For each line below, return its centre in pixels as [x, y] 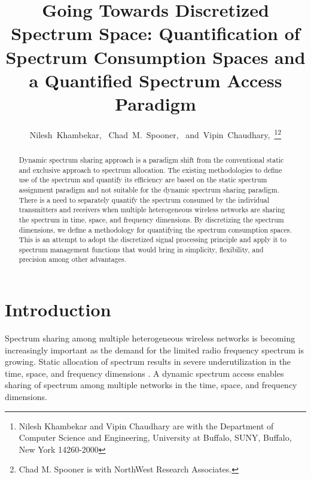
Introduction [58, 309]
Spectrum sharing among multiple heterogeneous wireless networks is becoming [150, 338]
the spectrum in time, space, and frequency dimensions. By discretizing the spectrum [151, 219]
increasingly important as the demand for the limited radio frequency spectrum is [154, 350]
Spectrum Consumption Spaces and [155, 57]
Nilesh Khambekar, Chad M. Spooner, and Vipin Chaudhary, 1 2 [155, 133]
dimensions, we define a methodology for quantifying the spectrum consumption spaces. [155, 229]
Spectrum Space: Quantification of [155, 33]
